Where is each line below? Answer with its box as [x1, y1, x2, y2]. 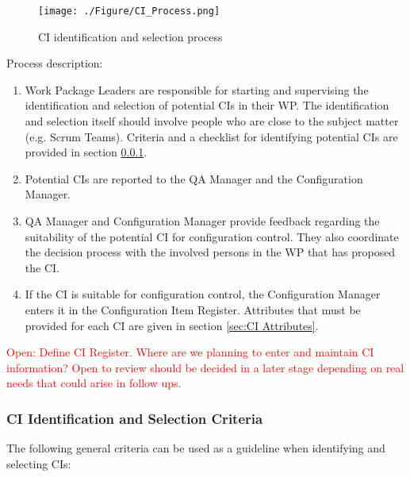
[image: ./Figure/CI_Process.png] [38, 6, 220, 17]
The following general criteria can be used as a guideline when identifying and [6, 440, 385, 456]
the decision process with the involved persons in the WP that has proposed [25, 244, 396, 260]
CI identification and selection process [38, 28, 223, 44]
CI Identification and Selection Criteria [6, 408, 263, 428]
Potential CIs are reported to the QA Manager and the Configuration [25, 170, 363, 187]
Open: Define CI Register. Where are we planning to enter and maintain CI [6, 344, 374, 360]
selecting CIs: [6, 455, 71, 471]
